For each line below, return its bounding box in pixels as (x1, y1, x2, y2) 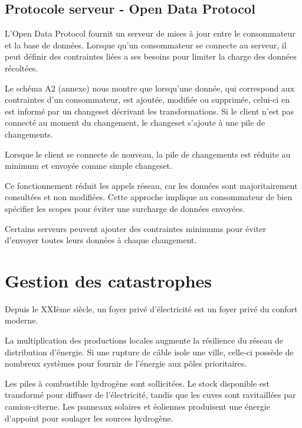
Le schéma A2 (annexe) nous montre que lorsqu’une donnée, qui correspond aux (5, 81, 295, 94)
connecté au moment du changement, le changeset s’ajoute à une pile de (5, 116, 265, 129)
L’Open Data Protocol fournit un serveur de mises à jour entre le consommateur (5, 27, 296, 40)
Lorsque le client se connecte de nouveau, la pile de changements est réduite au (5, 148, 291, 160)
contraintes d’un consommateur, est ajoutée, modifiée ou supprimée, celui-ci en (5, 93, 290, 106)
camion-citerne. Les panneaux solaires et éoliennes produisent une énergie (5, 400, 270, 412)
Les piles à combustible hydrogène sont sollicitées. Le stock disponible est (5, 377, 270, 389)
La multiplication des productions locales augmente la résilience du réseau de (5, 334, 284, 347)
